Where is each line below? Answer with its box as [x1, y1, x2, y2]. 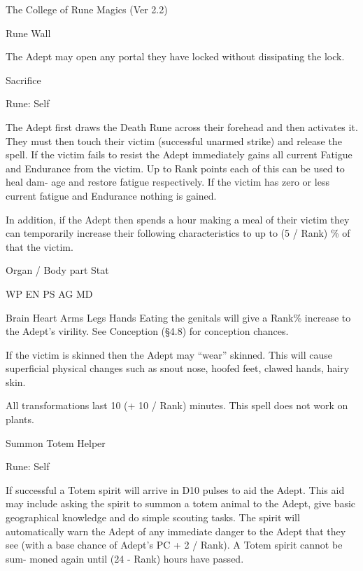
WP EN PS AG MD [6, 286, 93, 301]
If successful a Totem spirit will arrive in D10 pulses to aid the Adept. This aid [6, 482, 345, 497]
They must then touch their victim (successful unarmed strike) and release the [6, 133, 342, 148]
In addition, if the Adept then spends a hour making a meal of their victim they [6, 212, 350, 226]
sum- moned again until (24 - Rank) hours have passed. [6, 551, 244, 565]
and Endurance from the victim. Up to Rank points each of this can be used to [6, 160, 345, 175]
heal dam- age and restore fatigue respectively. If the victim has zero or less [6, 174, 329, 189]
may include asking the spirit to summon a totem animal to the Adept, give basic [6, 496, 356, 511]
